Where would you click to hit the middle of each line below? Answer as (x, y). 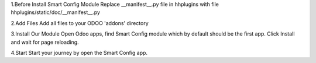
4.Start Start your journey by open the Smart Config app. (79, 52)
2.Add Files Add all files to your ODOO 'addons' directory (80, 23)
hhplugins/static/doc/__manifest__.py (56, 12)
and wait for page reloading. (45, 42)
